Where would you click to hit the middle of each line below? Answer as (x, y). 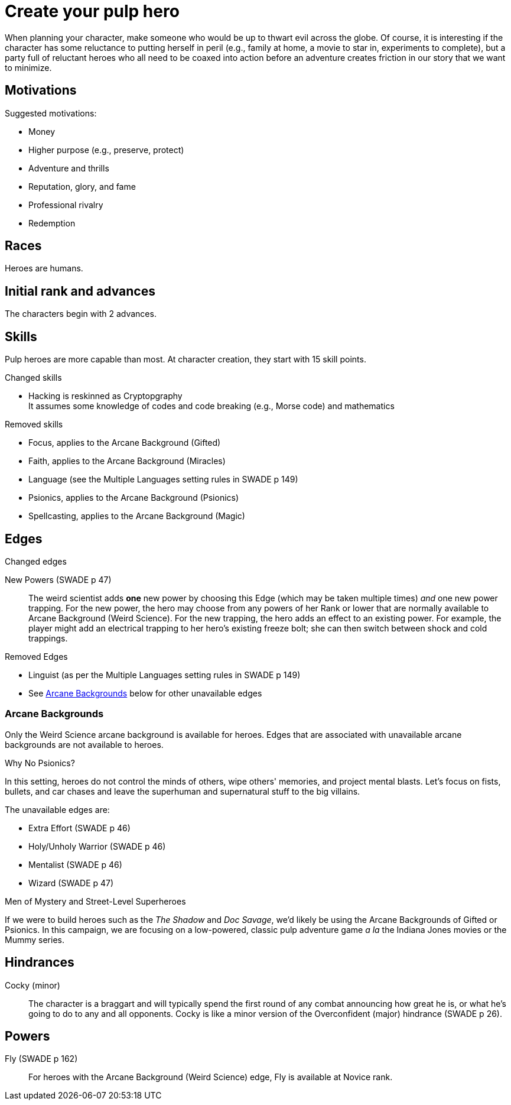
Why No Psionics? (40, 763)
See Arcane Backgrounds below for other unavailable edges (145, 693)
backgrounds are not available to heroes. (84, 744)
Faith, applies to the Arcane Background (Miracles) (127, 461)
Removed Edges (36, 656)
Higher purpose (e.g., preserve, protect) (106, 150)
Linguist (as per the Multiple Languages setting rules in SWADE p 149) (165, 675)
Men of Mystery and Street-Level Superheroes (95, 901)
